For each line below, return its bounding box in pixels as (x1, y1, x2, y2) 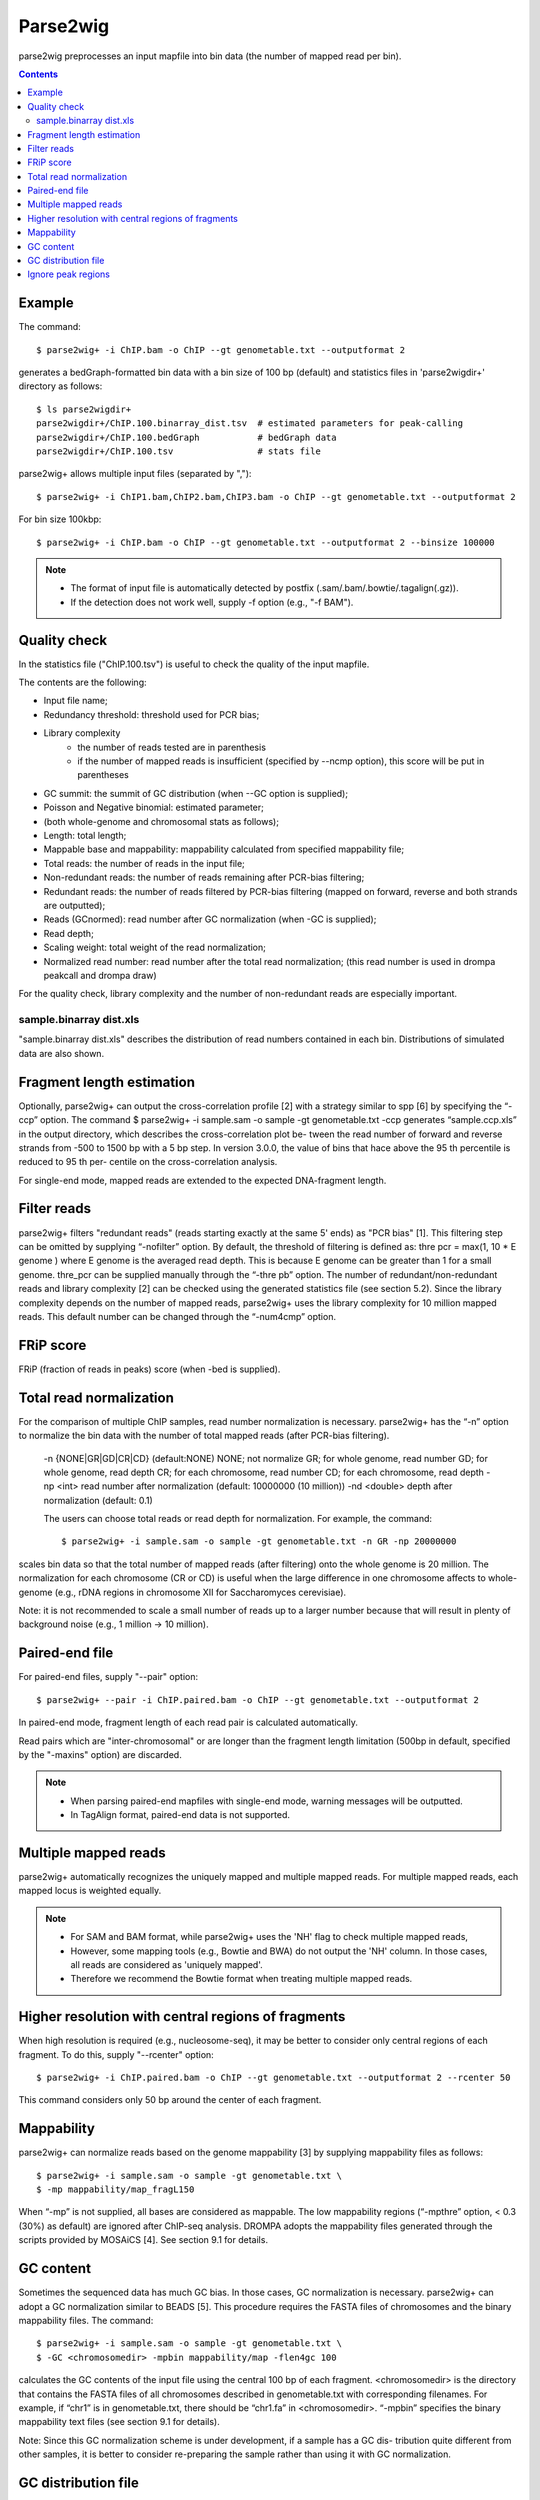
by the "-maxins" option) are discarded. (18, 1748, 182, 1760)
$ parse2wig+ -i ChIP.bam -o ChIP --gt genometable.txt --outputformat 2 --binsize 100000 (36, 536, 495, 548)
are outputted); (43, 899, 106, 911)
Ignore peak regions (27, 268, 110, 280)
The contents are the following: (18, 676, 147, 689)
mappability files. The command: (18, 2314, 154, 2326)
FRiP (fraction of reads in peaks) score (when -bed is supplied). (18, 1363, 281, 1375)
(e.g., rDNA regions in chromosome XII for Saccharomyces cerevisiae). (54, 1586, 347, 1598)
